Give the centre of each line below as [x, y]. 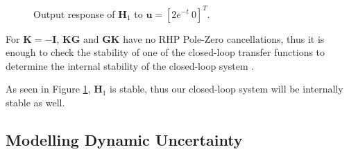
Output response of [74, 13]
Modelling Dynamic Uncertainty [124, 139]
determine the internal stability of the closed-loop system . [130, 65]
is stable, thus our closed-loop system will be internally [227, 89]
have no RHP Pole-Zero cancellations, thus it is [224, 38]
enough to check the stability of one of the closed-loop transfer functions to [165, 52]
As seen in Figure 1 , [48, 89]
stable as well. [35, 102]
